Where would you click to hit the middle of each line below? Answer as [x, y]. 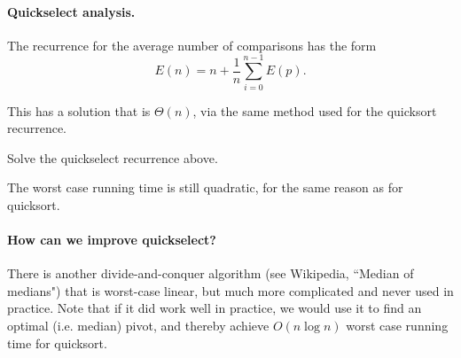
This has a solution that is [79, 110]
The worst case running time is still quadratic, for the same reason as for [205, 187]
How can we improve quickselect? [112, 240]
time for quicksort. [57, 342]
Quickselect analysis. [71, 11]
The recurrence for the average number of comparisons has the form [192, 45]
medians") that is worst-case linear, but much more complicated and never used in [230, 290]
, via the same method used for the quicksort [315, 110]
